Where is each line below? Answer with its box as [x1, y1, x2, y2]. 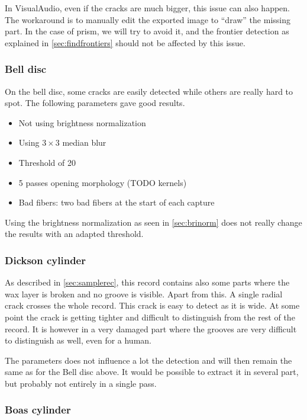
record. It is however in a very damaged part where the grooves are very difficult [5, 322, 297, 335]
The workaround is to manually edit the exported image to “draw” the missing [5, 13, 290, 25]
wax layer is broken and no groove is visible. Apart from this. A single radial [5, 287, 283, 300]
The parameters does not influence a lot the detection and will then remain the [5, 354, 292, 366]
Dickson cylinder [5, 252, 86, 267]
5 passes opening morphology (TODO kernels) [18, 176, 187, 188]
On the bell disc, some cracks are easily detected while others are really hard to [5, 85, 293, 97]
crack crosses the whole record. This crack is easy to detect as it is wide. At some [5, 299, 300, 312]
